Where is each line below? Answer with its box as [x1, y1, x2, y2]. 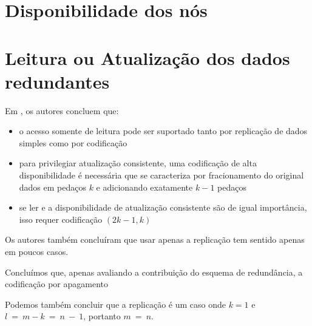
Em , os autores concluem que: [5, 104, 119, 117]
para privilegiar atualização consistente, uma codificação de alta [19, 157, 257, 169]
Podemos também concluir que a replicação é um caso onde [5, 297, 226, 310]
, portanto [83, 310, 121, 322]
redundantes [5, 69, 110, 93]
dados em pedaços [19, 180, 86, 193]
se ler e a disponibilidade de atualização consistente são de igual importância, [19, 201, 307, 214]
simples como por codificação [19, 136, 127, 149]
